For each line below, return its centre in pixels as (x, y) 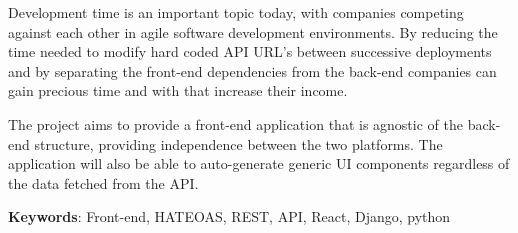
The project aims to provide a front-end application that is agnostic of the (235, 123)
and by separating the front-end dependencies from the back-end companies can (252, 70)
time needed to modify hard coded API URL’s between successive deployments (250, 51)
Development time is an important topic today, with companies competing (236, 12)
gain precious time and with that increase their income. (178, 90)
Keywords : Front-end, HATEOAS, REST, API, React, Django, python (229, 216)
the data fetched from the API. (103, 182)
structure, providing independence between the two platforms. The (238, 143)
